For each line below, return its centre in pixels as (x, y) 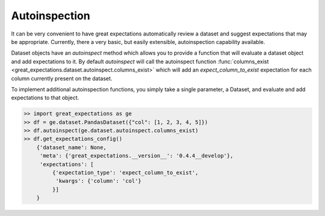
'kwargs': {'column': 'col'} (98, 181)
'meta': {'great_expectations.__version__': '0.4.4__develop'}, (136, 156)
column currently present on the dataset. (62, 78)
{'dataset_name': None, (71, 147)
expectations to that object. (45, 98)
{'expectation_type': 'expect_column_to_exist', (125, 172)
